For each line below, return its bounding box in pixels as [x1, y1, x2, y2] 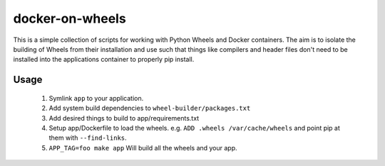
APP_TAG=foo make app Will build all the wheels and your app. [48, 143, 238, 152]
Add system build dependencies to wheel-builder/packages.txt [48, 104, 251, 113]
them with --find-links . [48, 133, 128, 142]
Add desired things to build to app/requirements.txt [48, 114, 200, 122]
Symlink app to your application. [48, 94, 144, 102]
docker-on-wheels [13, 11, 126, 26]
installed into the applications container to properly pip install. [13, 55, 195, 64]
